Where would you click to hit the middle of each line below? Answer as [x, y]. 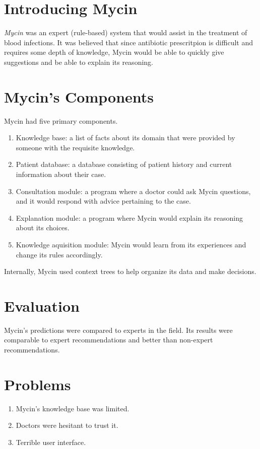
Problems [38, 384]
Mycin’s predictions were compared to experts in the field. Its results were [118, 330]
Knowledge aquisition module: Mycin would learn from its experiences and [131, 244]
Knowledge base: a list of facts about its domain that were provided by [125, 138]
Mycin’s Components [79, 96]
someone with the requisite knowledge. [75, 147]
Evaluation [42, 305]
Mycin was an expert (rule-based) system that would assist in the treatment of [126, 32]
